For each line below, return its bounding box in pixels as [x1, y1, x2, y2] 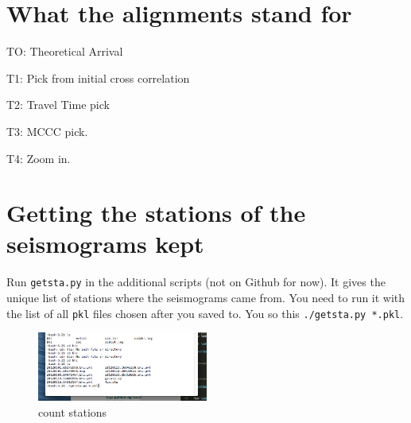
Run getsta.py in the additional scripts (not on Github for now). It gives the [6, 274, 386, 290]
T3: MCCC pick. [6, 122, 88, 139]
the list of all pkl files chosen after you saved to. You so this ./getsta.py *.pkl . [6, 305, 404, 321]
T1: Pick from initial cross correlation [6, 69, 190, 86]
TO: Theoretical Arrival [6, 43, 123, 60]
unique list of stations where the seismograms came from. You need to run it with [6, 289, 405, 306]
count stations [38, 404, 107, 421]
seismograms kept [6, 227, 204, 260]
